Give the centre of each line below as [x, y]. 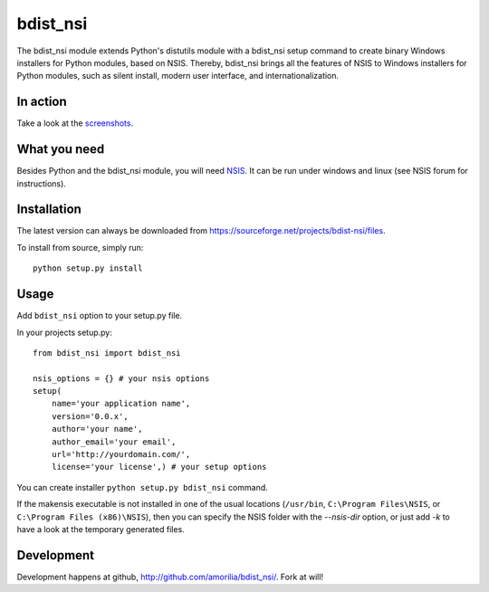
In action [42, 102]
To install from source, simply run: [80, 247]
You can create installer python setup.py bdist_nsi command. [143, 487]
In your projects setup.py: [64, 332]
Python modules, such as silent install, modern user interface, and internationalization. [178, 76]
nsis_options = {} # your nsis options [121, 378]
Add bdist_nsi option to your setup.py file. [100, 316]
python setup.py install [88, 268]
